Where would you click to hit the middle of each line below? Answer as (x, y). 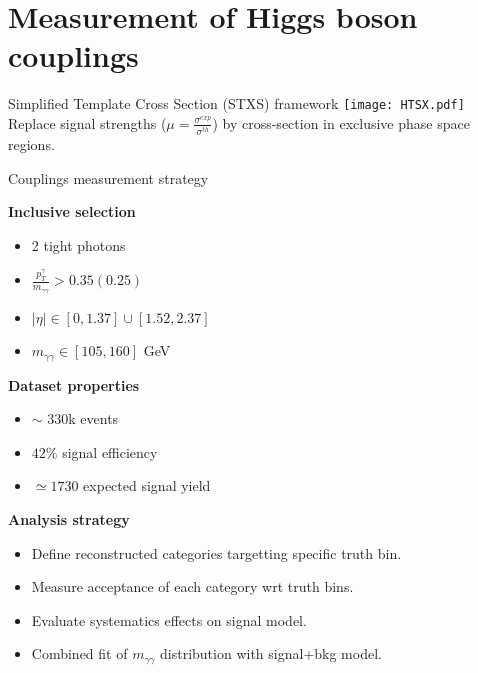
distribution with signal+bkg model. (271, 653)
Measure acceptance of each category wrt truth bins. (192, 586)
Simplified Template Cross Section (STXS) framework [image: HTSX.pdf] (236, 103)
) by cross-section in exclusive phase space (341, 122)
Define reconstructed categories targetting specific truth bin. (216, 552)
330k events (83, 418)
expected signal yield (147, 485)
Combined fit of (79, 653)
